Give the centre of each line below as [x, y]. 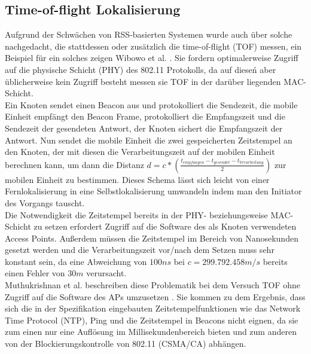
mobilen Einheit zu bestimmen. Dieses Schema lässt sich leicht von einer [137, 179]
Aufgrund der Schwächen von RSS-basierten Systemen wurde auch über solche [149, 34]
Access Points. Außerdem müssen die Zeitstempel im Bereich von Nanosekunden [152, 238]
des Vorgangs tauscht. [45, 202]
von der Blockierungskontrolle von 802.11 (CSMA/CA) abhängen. [126, 344]
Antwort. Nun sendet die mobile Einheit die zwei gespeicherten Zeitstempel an [149, 140]
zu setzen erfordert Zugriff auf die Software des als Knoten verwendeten [165, 226]
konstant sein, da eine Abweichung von [76, 261]
